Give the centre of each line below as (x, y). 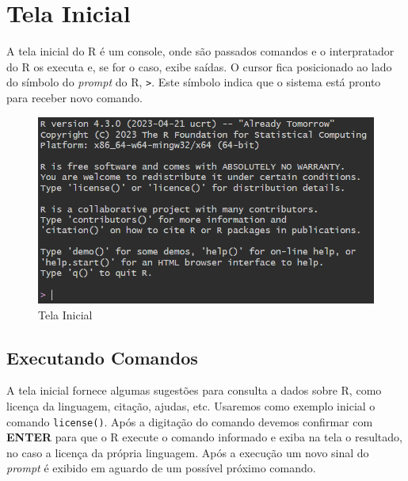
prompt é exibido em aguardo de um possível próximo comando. (161, 468)
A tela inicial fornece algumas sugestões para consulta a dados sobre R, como (194, 390)
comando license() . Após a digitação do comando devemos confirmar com (190, 421)
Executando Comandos (102, 357)
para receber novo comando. (75, 97)
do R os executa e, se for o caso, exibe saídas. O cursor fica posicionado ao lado (199, 66)
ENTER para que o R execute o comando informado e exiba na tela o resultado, (204, 437)
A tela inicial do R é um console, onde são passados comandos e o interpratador (200, 51)
